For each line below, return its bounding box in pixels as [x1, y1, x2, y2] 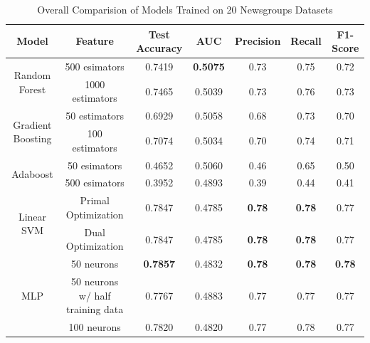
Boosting [13, 131, 52, 146]
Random [14, 68, 51, 83]
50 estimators [65, 108, 125, 123]
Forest [18, 82, 46, 97]
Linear [18, 209, 47, 223]
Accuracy [136, 41, 183, 56]
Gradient [13, 117, 52, 132]
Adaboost [11, 167, 53, 181]
